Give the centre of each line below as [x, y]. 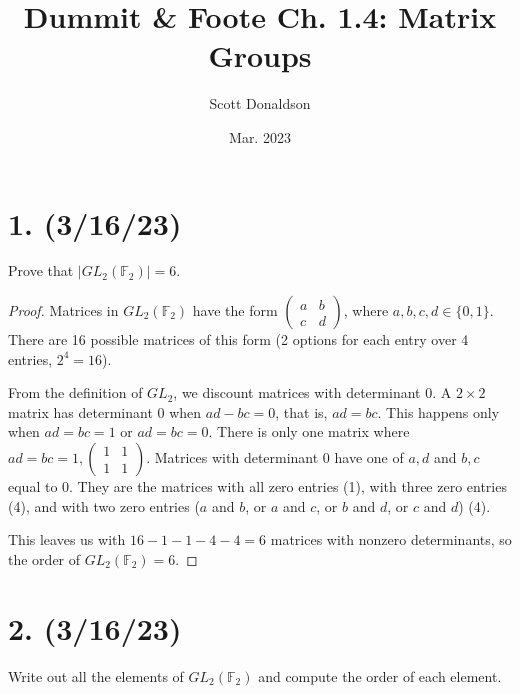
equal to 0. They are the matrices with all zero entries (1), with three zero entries [257, 486]
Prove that [41, 270]
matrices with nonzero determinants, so [391, 539]
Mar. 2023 [260, 136]
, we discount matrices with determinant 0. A [312, 392]
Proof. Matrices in [63, 310]
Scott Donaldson [260, 103]
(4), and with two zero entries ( [104, 505]
